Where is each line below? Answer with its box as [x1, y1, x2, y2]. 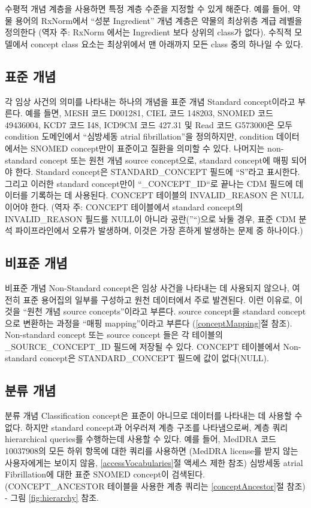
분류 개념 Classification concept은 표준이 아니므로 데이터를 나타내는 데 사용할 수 [5, 409, 303, 422]
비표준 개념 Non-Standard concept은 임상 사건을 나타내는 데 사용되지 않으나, [5, 281, 289, 294]
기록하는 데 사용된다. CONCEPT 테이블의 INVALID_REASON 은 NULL [31, 189, 304, 201]
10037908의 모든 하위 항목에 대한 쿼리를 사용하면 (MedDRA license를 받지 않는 [5, 444, 298, 457]
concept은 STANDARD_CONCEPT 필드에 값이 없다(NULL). [40, 352, 269, 364]
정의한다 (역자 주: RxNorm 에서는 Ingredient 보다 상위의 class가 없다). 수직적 [5, 26, 292, 38]
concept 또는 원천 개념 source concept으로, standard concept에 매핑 [40, 153, 289, 166]
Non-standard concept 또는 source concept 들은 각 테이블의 [5, 328, 223, 341]
